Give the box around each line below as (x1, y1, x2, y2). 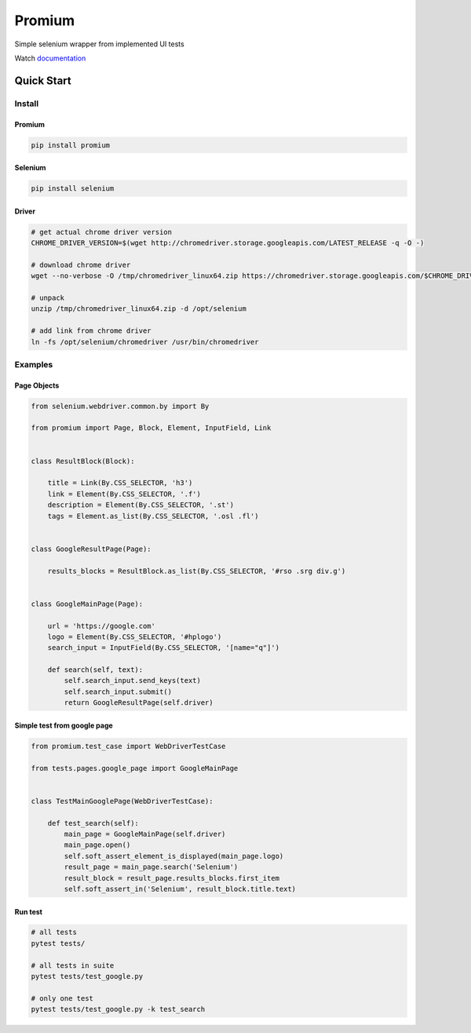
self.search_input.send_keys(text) (64, 676, 202, 685)
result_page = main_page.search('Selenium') (64, 863, 239, 871)
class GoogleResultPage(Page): (31, 544, 152, 553)
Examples (14, 359, 53, 370)
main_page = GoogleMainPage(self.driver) (64, 829, 226, 838)
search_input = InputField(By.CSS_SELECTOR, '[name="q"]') (47, 644, 280, 652)
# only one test (31, 994, 94, 1002)
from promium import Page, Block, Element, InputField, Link (31, 424, 272, 433)
